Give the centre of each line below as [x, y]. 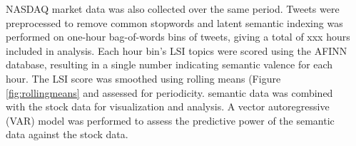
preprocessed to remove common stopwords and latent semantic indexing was [174, 22]
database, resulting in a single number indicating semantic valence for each [169, 64]
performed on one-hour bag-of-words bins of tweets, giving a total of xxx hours [178, 37]
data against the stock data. [67, 134]
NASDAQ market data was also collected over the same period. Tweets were [173, 9]
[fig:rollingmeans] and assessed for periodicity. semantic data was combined [169, 92]
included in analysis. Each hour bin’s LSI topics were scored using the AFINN [177, 50]
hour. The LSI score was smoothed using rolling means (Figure [143, 78]
